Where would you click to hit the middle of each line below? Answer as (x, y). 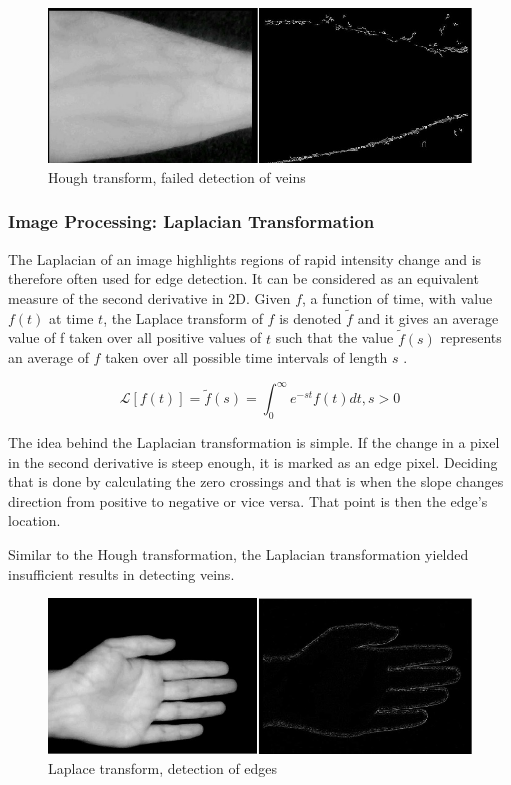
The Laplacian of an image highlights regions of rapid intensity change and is (245, 258)
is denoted (310, 317)
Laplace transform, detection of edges (163, 767)
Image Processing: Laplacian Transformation (191, 221)
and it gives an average (428, 317)
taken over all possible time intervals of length (246, 357)
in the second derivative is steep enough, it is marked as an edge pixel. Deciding (253, 461)
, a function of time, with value (397, 297)
